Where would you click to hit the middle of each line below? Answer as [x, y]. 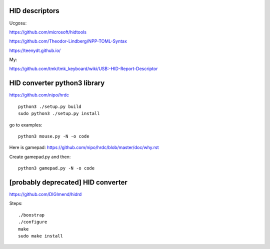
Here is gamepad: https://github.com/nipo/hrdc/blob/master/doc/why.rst [84, 147]
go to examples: [26, 124]
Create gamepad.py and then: [40, 156]
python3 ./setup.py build [50, 106]
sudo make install [41, 236]
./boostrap [31, 215]
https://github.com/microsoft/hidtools [48, 32]
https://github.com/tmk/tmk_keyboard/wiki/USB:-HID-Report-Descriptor [83, 69]
